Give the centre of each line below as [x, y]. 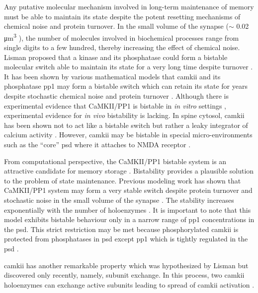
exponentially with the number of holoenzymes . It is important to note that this [128, 209]
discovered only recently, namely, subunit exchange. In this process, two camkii [124, 275]
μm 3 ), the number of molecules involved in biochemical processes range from [122, 37]
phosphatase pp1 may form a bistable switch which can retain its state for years [126, 86]
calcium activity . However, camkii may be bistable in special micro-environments [128, 135]
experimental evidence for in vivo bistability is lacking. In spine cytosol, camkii [124, 115]
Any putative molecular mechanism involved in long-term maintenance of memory [129, 6]
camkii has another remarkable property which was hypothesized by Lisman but [126, 265]
